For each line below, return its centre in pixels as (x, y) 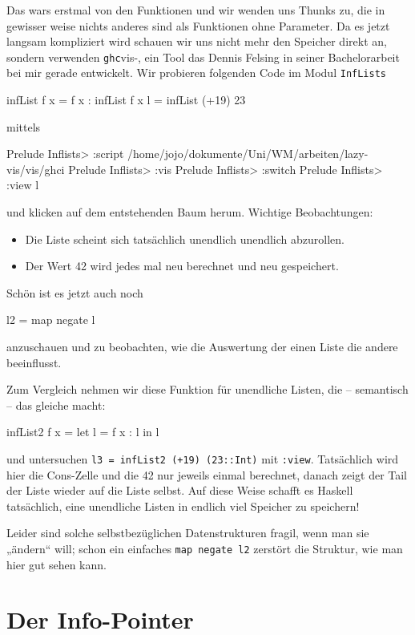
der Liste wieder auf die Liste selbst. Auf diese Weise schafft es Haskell (180, 490)
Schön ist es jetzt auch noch (75, 292)
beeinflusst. (34, 362)
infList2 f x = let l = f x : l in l (83, 432)
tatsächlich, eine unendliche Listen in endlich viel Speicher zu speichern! (183, 506)
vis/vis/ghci (36, 169)
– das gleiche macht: (56, 404)
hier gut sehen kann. (56, 564)
